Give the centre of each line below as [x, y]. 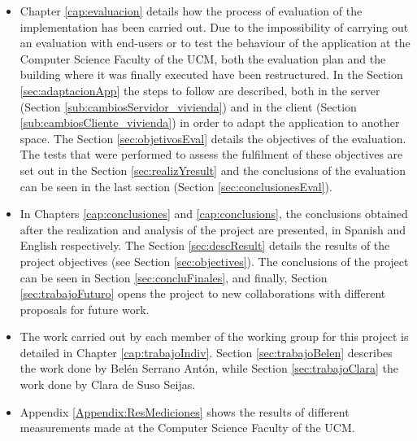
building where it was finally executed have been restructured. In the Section [211, 74]
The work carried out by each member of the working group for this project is [214, 336]
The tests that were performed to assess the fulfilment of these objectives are [211, 154]
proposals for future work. [85, 309]
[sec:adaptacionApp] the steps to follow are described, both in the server [200, 90]
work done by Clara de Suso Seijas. [108, 384]
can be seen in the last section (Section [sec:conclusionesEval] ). [176, 186]
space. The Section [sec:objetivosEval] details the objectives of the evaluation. [213, 138]
